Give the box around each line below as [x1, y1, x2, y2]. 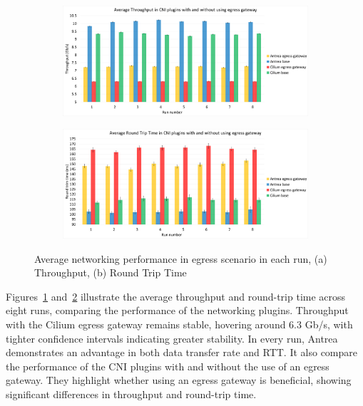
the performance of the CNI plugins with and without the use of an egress [6, 358, 329, 373]
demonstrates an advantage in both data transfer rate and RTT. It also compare [6, 345, 358, 360]
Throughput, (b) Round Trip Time [34, 265, 187, 280]
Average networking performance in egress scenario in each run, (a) [34, 251, 327, 266]
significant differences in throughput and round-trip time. [6, 386, 257, 401]
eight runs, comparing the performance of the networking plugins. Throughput [6, 303, 349, 318]
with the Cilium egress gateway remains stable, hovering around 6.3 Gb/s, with [6, 316, 353, 331]
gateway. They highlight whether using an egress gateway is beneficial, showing [6, 373, 352, 387]
